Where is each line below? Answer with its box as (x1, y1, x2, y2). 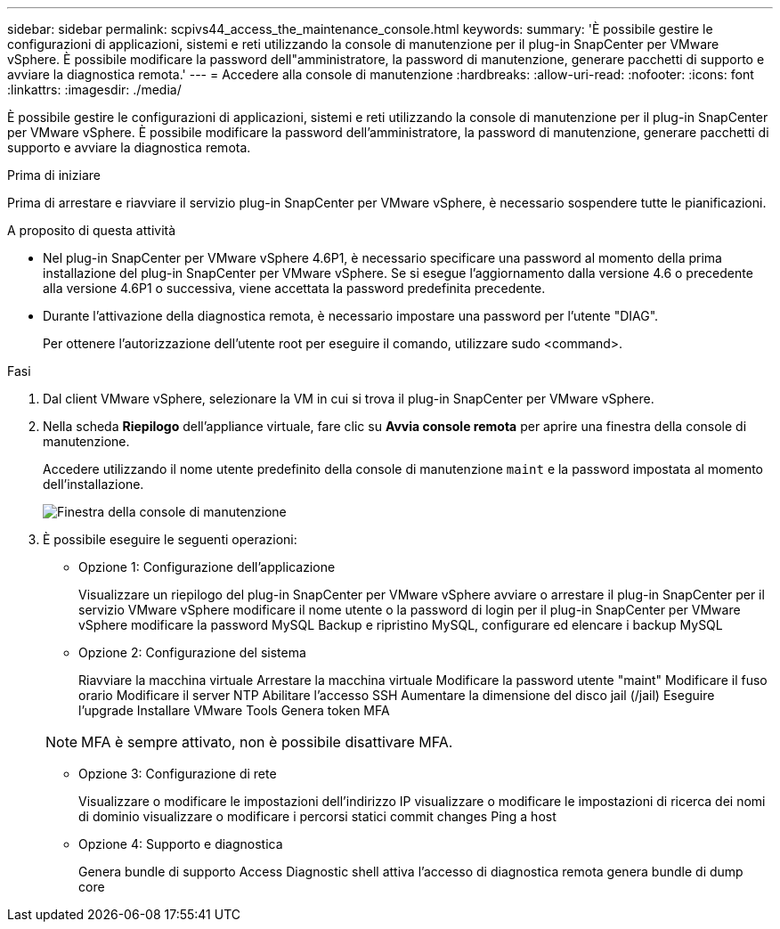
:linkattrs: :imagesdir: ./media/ (7, 82, 182, 97)
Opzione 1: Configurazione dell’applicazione (78, 559, 336, 575)
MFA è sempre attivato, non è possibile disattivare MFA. (81, 733, 453, 751)
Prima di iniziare (7, 167, 101, 183)
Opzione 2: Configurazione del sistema (78, 645, 306, 660)
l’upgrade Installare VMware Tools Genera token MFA (78, 703, 390, 718)
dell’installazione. (43, 477, 144, 492)
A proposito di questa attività (7, 223, 176, 238)
